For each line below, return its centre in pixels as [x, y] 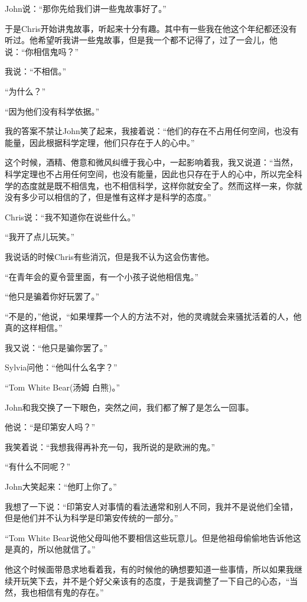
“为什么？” [25, 91]
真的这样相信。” [34, 328]
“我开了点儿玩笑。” [40, 237]
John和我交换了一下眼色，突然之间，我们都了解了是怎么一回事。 [129, 407]
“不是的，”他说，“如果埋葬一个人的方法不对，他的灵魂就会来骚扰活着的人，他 [153, 316]
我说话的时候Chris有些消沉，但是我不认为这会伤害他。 [110, 256]
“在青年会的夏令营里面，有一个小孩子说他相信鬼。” [102, 276]
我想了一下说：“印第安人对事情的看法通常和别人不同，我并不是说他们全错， [151, 506]
